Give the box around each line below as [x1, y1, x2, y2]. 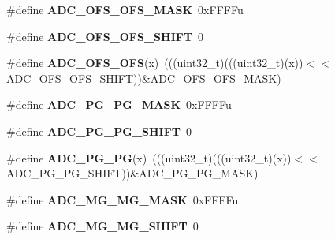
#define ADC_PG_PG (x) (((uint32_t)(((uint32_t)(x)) [6, 149, 292, 166]
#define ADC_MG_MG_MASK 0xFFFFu [6, 191, 239, 207]
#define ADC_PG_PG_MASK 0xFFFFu [6, 96, 232, 113]
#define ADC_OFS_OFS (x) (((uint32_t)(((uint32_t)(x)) [6, 54, 303, 71]
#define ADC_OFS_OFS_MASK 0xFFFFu [6, 2, 244, 17]
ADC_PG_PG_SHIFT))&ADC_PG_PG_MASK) [6, 165, 259, 181]
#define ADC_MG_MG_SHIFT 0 [6, 218, 199, 234]
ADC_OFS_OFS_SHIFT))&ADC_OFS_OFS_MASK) [6, 69, 281, 86]
